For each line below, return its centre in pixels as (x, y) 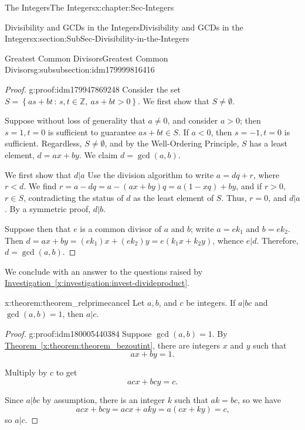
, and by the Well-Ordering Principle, (172, 143)
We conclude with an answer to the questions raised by (104, 271)
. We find (40, 186)
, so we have (259, 399)
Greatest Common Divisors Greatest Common (87, 58)
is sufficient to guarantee (92, 132)
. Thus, (234, 197)
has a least (269, 143)
